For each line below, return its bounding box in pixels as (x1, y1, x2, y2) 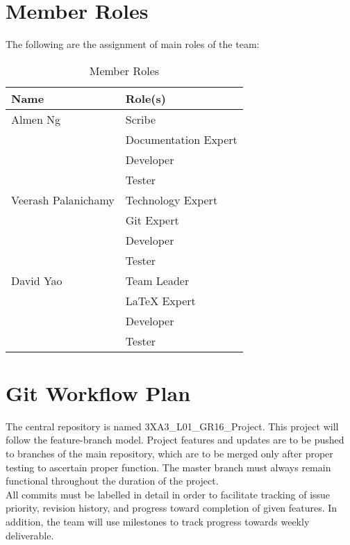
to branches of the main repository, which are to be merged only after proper (6, 446, 333, 461)
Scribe (125, 111, 156, 127)
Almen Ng (11, 111, 61, 127)
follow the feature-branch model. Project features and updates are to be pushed (6, 432, 344, 447)
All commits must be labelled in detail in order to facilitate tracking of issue (6, 487, 331, 501)
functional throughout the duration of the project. (6, 473, 219, 488)
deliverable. (6, 528, 54, 542)
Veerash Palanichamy (11, 191, 115, 208)
